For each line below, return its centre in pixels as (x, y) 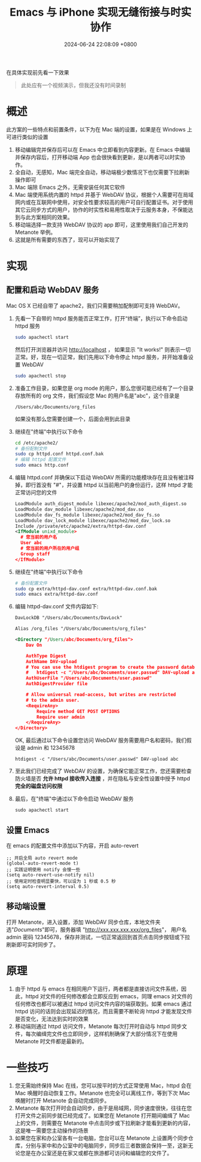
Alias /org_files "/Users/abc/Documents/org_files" (80, 629)
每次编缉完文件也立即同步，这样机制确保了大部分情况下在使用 (101, 1034)
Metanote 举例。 (35, 232)
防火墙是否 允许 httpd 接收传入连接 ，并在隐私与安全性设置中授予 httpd (102, 779)
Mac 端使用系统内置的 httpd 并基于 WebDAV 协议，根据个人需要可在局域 (104, 194)
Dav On (34, 645)
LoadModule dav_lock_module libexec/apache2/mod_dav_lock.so (93, 520)
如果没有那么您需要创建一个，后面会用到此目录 (72, 419)
